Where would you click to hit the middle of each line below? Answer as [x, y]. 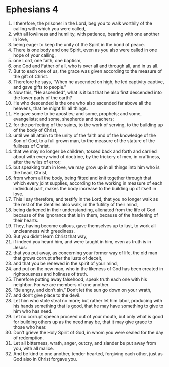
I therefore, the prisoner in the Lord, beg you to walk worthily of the [82, 23]
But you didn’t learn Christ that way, [50, 236]
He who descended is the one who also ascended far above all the [82, 103]
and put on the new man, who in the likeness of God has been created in [88, 268]
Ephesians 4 [32, 9]
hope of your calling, [34, 55]
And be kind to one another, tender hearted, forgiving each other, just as [88, 354]
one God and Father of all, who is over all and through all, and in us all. [86, 66]
